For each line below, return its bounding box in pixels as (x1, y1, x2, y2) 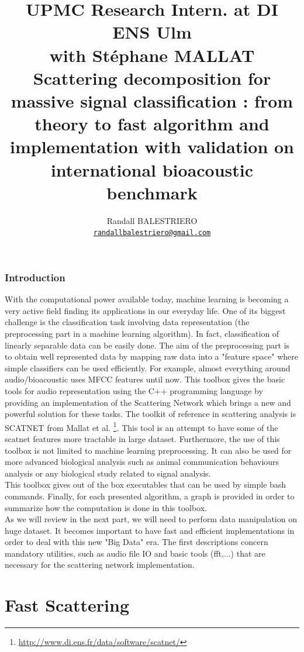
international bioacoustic (50, 157, 254, 181)
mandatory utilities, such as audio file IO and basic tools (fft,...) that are (5, 547, 265, 559)
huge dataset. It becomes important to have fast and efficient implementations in (5, 524, 295, 536)
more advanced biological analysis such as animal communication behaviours (5, 456, 279, 468)
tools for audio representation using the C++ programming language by (5, 384, 263, 396)
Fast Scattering (5, 593, 130, 617)
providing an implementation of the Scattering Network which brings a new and (5, 396, 291, 408)
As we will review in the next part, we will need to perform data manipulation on (5, 513, 297, 525)
